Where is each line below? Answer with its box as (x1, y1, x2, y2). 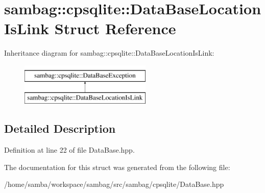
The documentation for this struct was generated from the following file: (4, 161, 230, 172)
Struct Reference (54, 18, 176, 39)
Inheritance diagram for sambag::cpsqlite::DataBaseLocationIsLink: (4, 47, 214, 58)
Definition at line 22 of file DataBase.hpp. (4, 144, 135, 155)
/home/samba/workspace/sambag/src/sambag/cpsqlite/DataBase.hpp (4, 179, 224, 189)
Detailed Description (4, 120, 116, 136)
